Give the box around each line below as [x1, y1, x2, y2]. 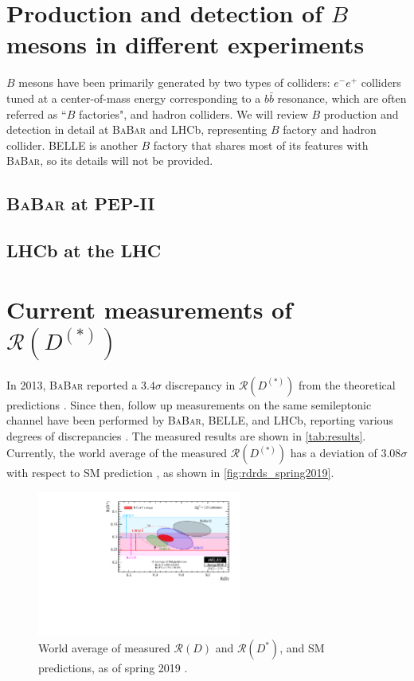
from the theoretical [298, 376, 396, 393]
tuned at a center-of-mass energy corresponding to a [6, 89, 261, 106]
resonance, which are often [277, 89, 407, 106]
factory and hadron [283, 121, 377, 138]
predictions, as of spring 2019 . [38, 659, 188, 676]
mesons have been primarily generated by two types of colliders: [18, 74, 330, 91]
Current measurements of [6, 292, 293, 325]
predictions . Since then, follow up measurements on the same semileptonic [6, 396, 372, 413]
